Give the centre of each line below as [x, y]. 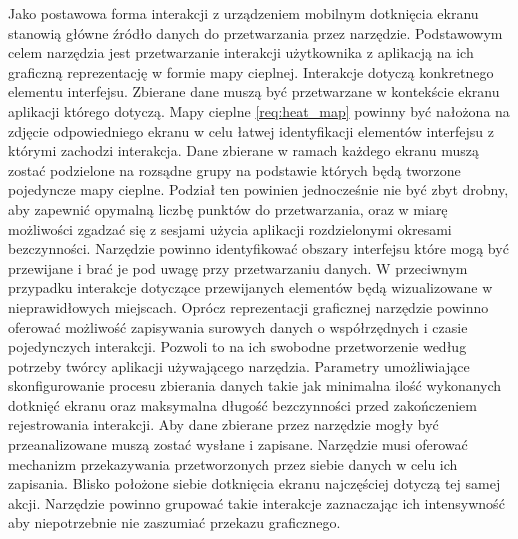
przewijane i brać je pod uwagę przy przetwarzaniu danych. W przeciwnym [238, 267]
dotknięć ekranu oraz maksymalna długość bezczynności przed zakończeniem [242, 404]
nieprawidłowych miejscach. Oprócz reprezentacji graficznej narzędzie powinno [248, 306]
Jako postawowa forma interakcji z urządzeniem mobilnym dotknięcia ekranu [243, 13]
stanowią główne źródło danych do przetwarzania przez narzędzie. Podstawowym [255, 32]
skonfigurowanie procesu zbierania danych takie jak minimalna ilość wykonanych [255, 385]
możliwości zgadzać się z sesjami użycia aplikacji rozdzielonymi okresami [230, 228]
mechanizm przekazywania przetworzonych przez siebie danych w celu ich [233, 463]
